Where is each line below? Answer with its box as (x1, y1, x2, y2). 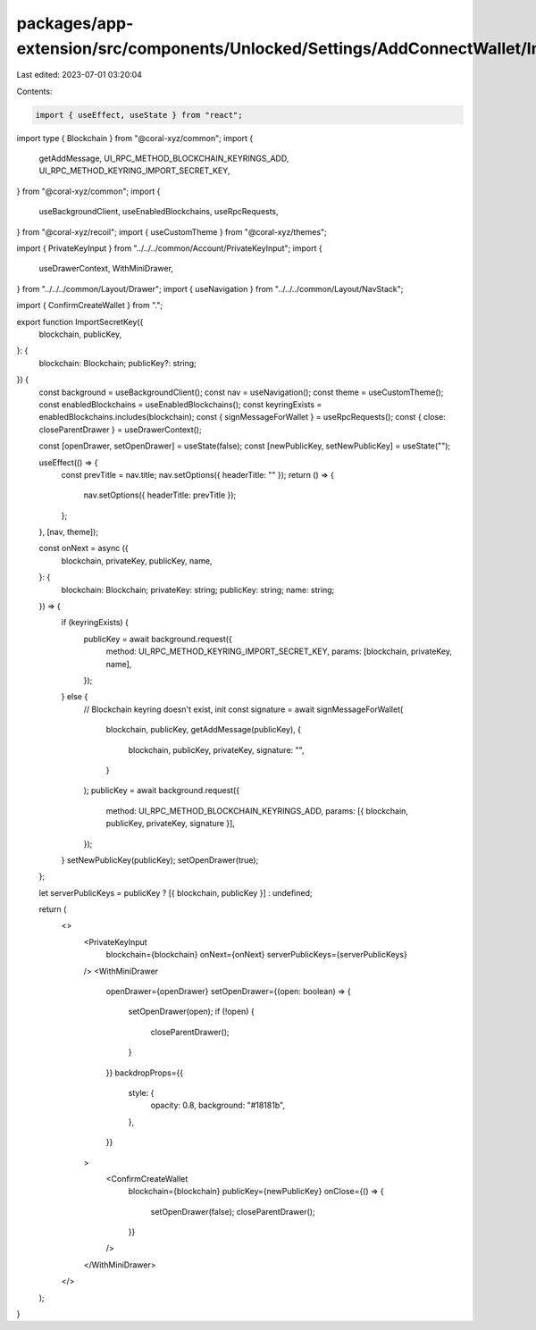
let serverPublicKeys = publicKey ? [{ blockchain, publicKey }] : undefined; (38, 887, 313, 898)
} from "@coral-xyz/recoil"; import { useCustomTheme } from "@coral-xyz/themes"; (16, 226, 328, 237)
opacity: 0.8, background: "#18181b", (150, 1100, 286, 1111)
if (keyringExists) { (61, 617, 130, 628)
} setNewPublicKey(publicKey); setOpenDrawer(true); (61, 854, 259, 866)
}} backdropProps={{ (105, 1067, 183, 1078)
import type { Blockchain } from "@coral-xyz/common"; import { (16, 132, 254, 143)
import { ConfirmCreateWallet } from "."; (16, 300, 163, 311)
